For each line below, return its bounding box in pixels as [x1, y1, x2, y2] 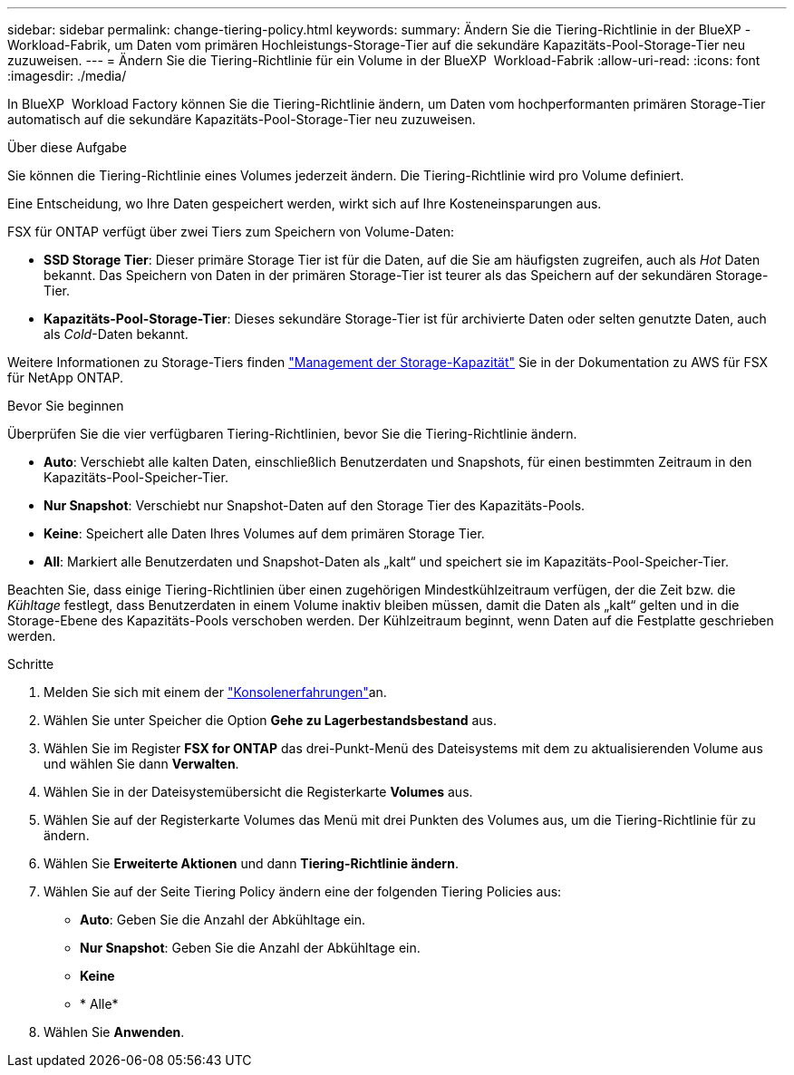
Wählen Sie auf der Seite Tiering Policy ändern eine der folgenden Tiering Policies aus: [44, 884, 562, 899]
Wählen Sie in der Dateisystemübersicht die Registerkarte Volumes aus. [44, 784, 473, 799]
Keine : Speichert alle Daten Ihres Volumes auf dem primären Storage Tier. [44, 526, 485, 541]
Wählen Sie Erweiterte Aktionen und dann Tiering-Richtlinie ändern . [44, 856, 459, 871]
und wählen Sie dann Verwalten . [44, 756, 239, 771]
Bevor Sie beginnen [7, 398, 124, 413]
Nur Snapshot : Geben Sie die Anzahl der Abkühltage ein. [80, 940, 421, 955]
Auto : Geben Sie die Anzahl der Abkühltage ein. [80, 912, 365, 927]
